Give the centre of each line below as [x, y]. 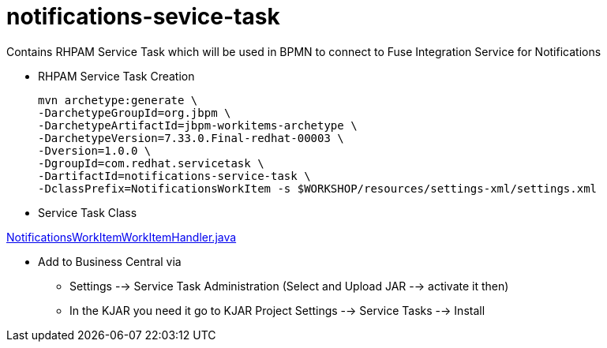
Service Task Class [88, 212]
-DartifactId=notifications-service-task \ [174, 176]
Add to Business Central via [110, 261]
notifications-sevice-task [143, 17]
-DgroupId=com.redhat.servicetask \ [151, 163]
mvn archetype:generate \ [118, 100]
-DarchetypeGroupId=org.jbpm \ [135, 112]
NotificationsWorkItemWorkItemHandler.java [122, 237]
